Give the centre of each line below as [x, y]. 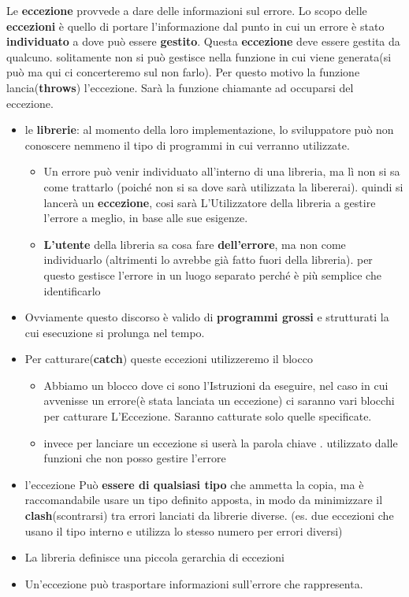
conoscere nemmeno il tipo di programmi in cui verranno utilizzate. [187, 145]
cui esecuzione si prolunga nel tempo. [115, 332]
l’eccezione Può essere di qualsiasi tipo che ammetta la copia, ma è [194, 484]
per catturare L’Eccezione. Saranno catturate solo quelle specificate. [208, 416]
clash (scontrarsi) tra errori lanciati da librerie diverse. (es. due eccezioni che [209, 515]
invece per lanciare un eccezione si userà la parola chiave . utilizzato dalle [221, 442]
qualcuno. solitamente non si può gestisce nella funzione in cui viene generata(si [199, 56]
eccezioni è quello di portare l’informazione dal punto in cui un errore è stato [195, 26]
